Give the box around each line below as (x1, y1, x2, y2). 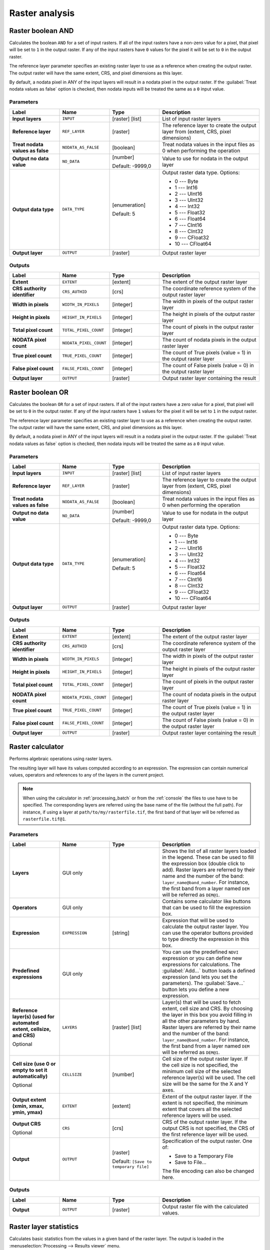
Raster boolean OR (9, 388, 68, 396)
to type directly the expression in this (162, 935, 249, 942)
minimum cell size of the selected (162, 1068, 241, 1075)
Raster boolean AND (9, 26, 74, 35)
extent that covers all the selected (162, 1105, 242, 1112)
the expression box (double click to (162, 860, 245, 867)
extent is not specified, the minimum (162, 1099, 248, 1106)
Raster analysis (9, 7, 75, 18)
